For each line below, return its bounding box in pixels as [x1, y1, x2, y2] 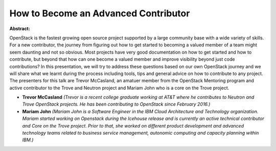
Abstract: [9, 26, 30, 32]
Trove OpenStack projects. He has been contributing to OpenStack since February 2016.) [22, 101, 211, 107]
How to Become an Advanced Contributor [9, 8, 190, 19]
